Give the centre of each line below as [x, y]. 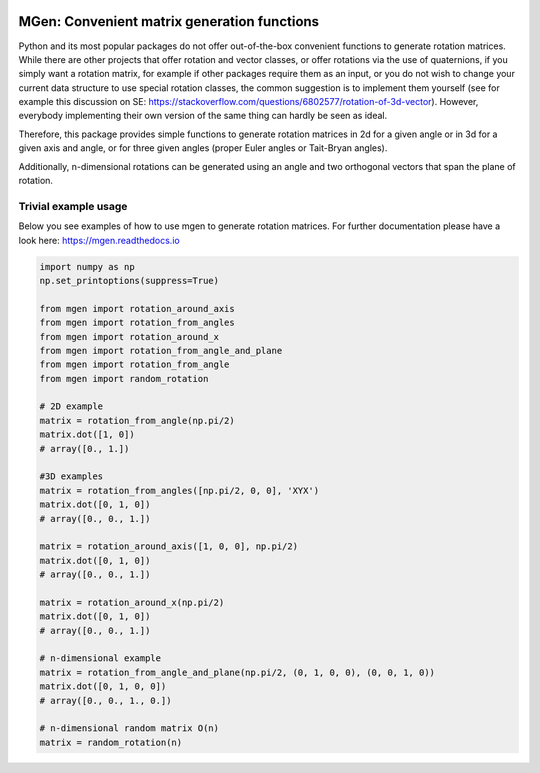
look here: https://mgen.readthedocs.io [99, 240]
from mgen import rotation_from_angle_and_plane [161, 350]
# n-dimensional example [100, 658]
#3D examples [71, 476]
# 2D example [71, 406]
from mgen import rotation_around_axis [137, 308]
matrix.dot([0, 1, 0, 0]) [103, 686]
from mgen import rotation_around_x [129, 336]
